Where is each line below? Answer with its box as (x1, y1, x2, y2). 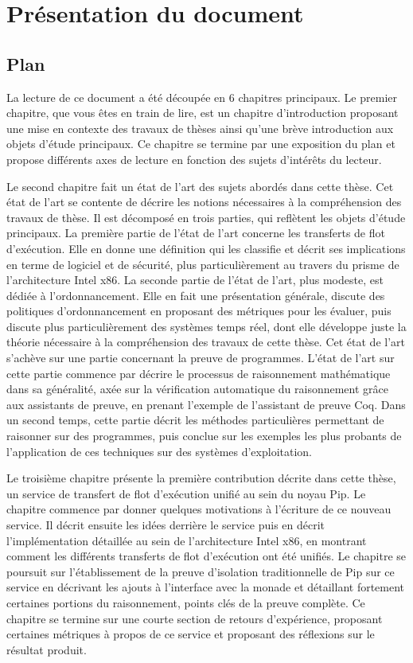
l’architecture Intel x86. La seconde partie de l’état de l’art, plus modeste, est (6, 271, 384, 288)
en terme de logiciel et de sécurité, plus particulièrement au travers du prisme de (6, 255, 399, 272)
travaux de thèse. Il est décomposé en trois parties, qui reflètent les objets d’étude (6, 209, 406, 225)
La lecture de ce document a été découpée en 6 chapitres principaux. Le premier (6, 88, 397, 105)
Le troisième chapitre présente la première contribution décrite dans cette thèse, (6, 470, 396, 486)
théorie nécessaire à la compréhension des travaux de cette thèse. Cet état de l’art (6, 333, 405, 350)
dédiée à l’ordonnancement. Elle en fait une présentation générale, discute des (6, 287, 385, 303)
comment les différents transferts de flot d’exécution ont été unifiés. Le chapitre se (6, 548, 407, 564)
